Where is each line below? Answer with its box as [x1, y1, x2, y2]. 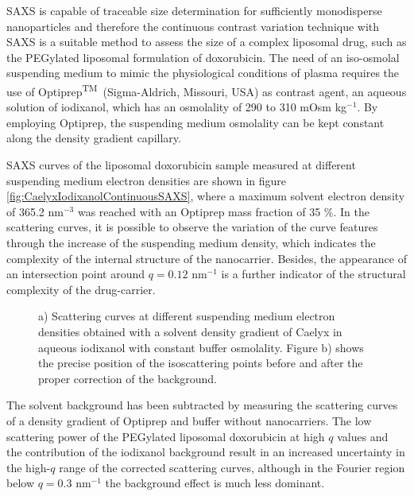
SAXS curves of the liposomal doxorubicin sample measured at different [6, 157, 356, 172]
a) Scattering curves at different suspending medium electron [38, 308, 335, 324]
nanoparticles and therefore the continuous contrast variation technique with [6, 17, 380, 34]
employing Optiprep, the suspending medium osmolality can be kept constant [6, 114, 385, 130]
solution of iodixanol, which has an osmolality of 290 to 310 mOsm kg [6, 99, 347, 115]
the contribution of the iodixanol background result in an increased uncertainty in [6, 444, 405, 460]
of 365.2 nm [6, 203, 64, 219]
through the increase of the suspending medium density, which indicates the [6, 234, 376, 250]
